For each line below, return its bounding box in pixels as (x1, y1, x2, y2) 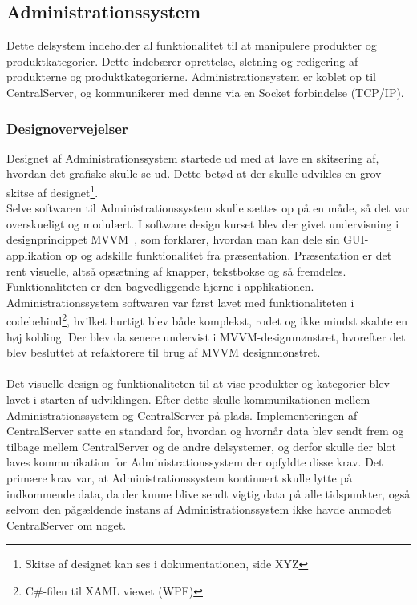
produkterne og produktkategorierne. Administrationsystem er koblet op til (6, 68, 377, 85)
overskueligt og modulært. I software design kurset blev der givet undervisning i (6, 215, 399, 232)
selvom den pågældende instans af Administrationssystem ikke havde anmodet (6, 501, 391, 518)
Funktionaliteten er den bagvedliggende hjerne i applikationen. (6, 278, 314, 295)
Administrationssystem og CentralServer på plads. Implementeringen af (6, 406, 358, 423)
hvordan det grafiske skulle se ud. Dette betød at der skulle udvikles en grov (6, 165, 382, 182)
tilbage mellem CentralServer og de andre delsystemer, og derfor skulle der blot (6, 438, 396, 454)
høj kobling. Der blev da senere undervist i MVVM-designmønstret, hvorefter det (6, 328, 406, 345)
